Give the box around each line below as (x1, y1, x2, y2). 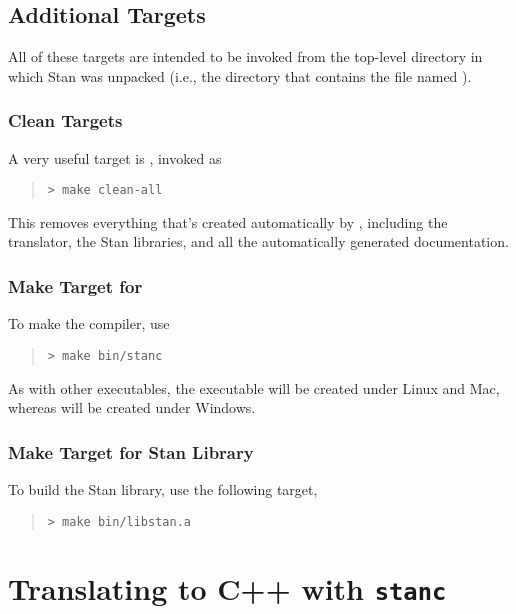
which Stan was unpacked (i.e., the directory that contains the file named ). (8, 65, 472, 86)
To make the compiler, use (8, 313, 170, 334)
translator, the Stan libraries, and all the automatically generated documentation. (8, 231, 509, 252)
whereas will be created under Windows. (8, 397, 256, 418)
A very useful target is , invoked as (8, 147, 222, 168)
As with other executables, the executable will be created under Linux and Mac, (8, 377, 500, 398)
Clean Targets (8, 108, 123, 133)
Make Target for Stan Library (8, 439, 254, 464)
